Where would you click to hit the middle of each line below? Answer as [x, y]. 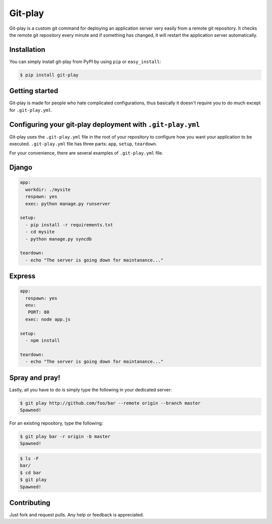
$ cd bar [31, 473]
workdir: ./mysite [48, 189]
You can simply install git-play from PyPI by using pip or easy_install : [85, 61]
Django [21, 168]
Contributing [30, 503]
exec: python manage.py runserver [68, 204]
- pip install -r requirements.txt [69, 225]
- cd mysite [40, 232]
